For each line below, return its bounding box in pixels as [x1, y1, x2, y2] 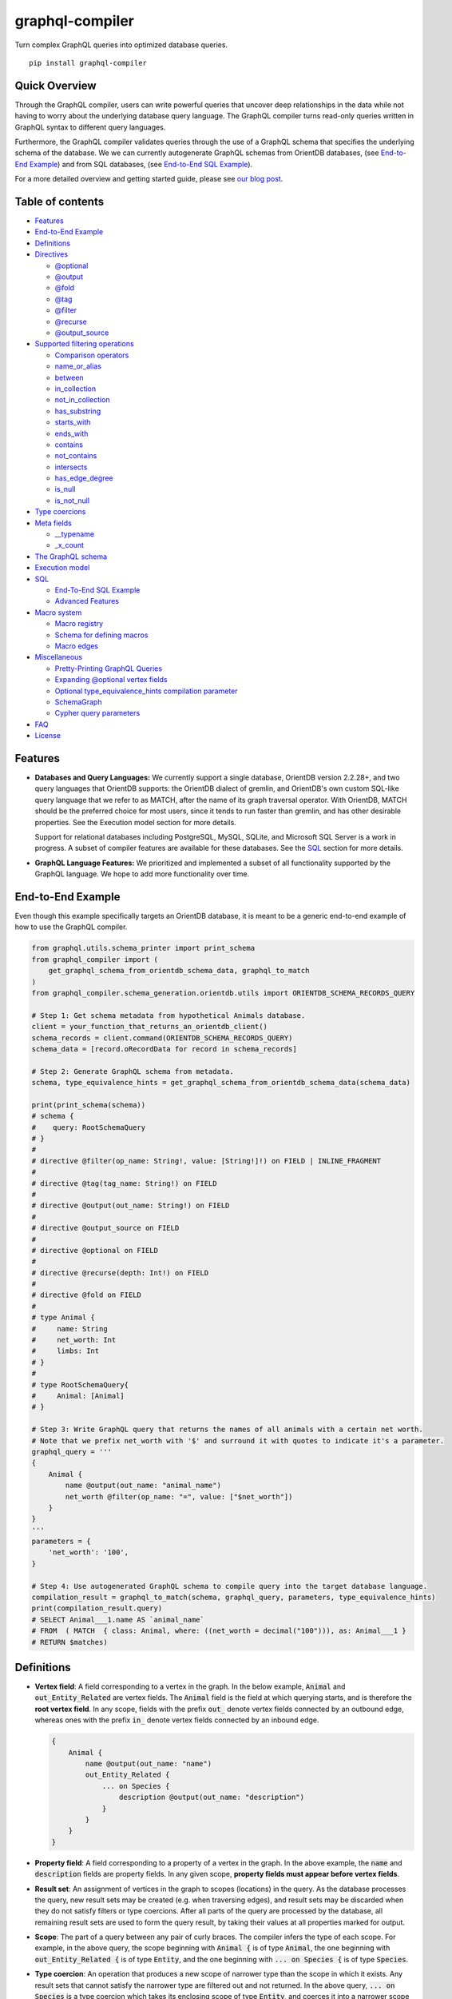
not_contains [54, 451, 97, 461]
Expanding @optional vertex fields [54, 675, 168, 684]
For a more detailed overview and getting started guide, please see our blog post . [14, 174, 283, 184]
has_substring [54, 406, 101, 416]
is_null [54, 485, 76, 494]
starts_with [54, 417, 91, 427]
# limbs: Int [31, 1347, 100, 1355]
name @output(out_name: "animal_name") [65, 1481, 221, 1490]
